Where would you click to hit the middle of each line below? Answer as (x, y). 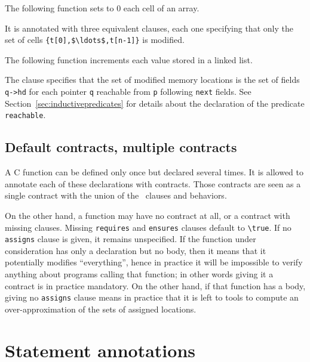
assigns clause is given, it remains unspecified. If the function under (131, 239)
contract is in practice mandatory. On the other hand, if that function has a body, (155, 285)
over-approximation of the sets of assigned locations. (101, 309)
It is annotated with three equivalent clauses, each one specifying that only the (149, 28)
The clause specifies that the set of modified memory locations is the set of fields (152, 80)
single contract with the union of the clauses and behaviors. (116, 195)
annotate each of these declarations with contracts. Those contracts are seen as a (153, 183)
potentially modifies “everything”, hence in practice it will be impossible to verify (154, 262)
